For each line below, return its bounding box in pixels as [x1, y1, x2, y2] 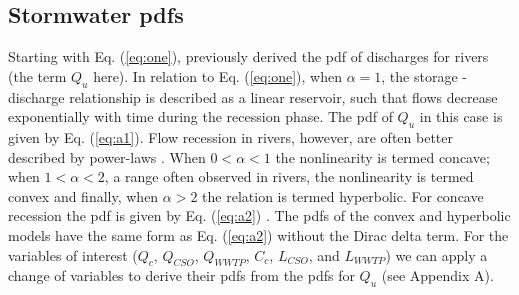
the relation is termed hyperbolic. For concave [202, 185, 484, 206]
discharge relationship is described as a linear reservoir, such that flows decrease [8, 86, 498, 107]
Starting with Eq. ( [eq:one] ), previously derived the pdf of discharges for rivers [8, 46, 489, 67]
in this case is [419, 106, 503, 127]
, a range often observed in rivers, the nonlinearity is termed [104, 166, 474, 187]
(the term [8, 65, 67, 86]
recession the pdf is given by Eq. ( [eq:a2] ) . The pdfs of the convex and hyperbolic [8, 205, 511, 226]
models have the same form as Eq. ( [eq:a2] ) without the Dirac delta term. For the [8, 224, 509, 245]
